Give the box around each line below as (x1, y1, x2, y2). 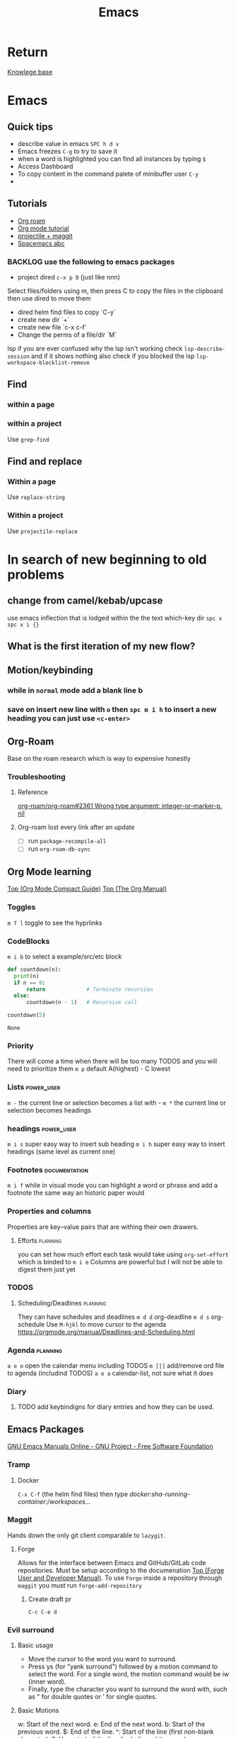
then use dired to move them (7, 294, 91, 303)
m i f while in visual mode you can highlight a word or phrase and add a (7, 1181, 218, 1190)
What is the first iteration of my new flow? (7, 640, 196, 652)
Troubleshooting (7, 772, 66, 781)
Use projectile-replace (7, 526, 78, 535)
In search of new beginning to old (7, 551, 207, 567)
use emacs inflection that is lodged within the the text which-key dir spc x (7, 613, 223, 622)
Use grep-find (7, 435, 49, 443)
